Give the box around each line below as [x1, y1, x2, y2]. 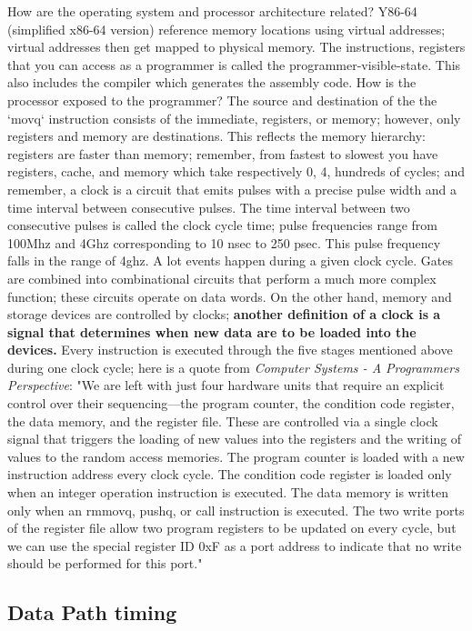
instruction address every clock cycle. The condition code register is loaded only [7, 465, 452, 484]
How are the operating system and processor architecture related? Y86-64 [7, 2, 417, 20]
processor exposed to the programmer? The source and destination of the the [7, 90, 437, 109]
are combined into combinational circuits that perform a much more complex [7, 268, 437, 287]
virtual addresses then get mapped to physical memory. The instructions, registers [7, 37, 466, 56]
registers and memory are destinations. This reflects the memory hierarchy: [7, 126, 427, 145]
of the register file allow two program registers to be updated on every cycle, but [7, 518, 457, 537]
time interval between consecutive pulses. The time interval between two [7, 197, 410, 216]
